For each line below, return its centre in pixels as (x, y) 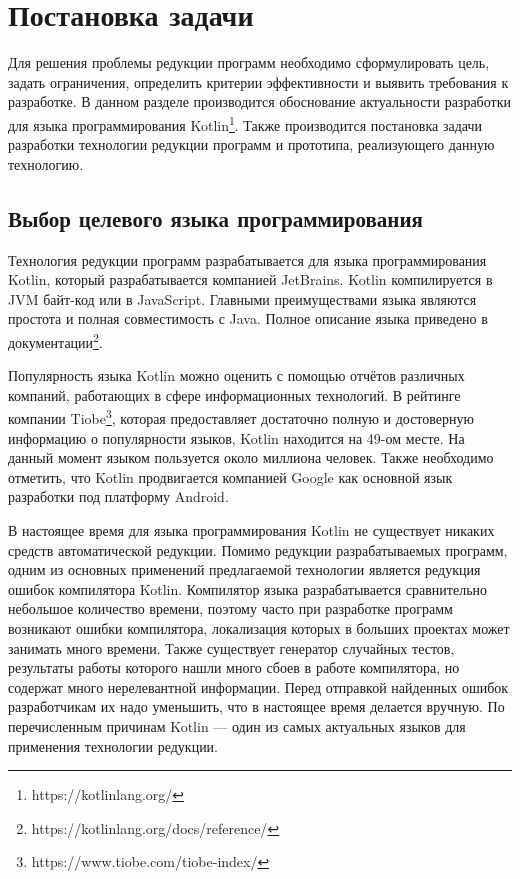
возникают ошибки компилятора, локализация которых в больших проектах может (259, 627)
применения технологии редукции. (113, 745)
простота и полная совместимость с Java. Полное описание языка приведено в (248, 318)
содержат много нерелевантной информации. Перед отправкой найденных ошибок (258, 686)
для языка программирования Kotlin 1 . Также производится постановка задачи (245, 123)
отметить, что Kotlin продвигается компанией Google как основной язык (230, 476)
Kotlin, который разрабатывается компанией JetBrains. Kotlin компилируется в (250, 279)
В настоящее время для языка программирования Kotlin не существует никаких (251, 529)
